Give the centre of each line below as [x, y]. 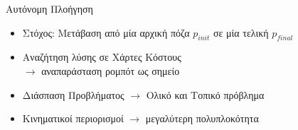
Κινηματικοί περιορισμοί [73, 118]
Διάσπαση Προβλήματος [73, 94]
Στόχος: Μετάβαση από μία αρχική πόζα [106, 32]
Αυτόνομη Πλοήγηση [49, 8]
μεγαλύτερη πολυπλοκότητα [202, 118]
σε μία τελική [241, 32]
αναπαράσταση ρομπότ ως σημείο [111, 70]
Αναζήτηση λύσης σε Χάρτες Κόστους [102, 57]
